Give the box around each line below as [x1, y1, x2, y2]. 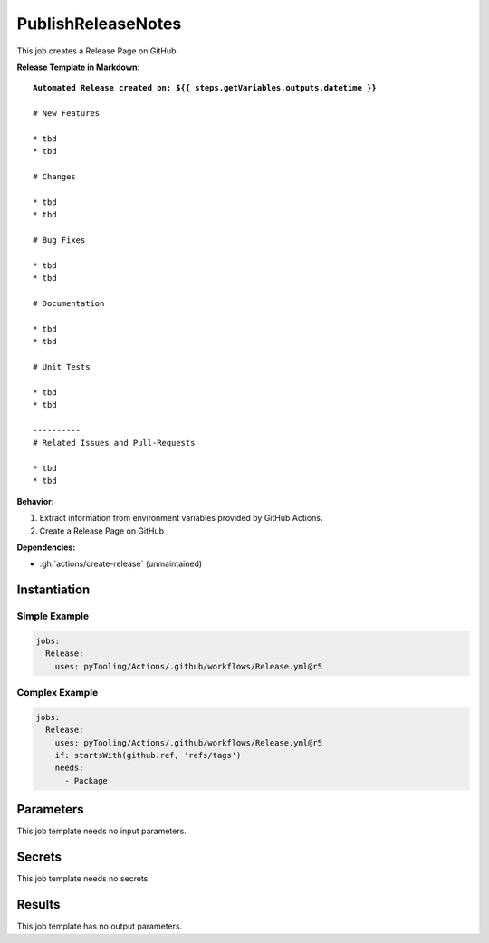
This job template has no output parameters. [16, 920, 183, 932]
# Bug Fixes [33, 236, 86, 245]
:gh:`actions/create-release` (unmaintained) [39, 558, 203, 570]
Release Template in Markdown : [16, 62, 140, 72]
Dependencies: [16, 542, 76, 553]
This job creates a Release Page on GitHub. [16, 45, 179, 56]
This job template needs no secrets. [16, 873, 151, 884]
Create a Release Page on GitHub [39, 525, 165, 536]
